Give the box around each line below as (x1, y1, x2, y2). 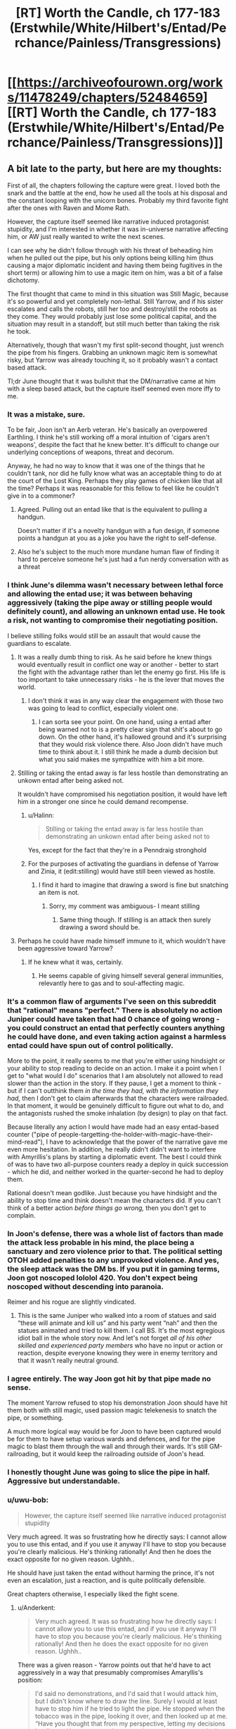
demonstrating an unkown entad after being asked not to (45, 832, 210, 841)
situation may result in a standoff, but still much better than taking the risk (7, 319, 220, 328)
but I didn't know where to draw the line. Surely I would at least (34, 1697, 218, 1705)
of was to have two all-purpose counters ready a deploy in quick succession (7, 1160, 229, 1168)
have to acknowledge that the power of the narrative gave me (49, 1137, 228, 1146)
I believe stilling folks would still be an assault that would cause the (7, 631, 201, 640)
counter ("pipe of (7, 1130, 58, 1138)
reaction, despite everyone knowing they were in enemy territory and (17, 1349, 218, 1357)
